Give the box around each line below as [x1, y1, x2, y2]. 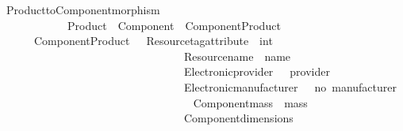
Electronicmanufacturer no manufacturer [183, 78, 397, 95]
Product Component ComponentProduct [67, 17, 281, 33]
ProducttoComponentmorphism [6, 2, 160, 17]
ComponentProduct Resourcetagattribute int [33, 32, 273, 49]
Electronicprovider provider [183, 63, 330, 80]
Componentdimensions [183, 110, 294, 126]
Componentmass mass [193, 94, 308, 110]
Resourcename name [183, 47, 291, 64]
